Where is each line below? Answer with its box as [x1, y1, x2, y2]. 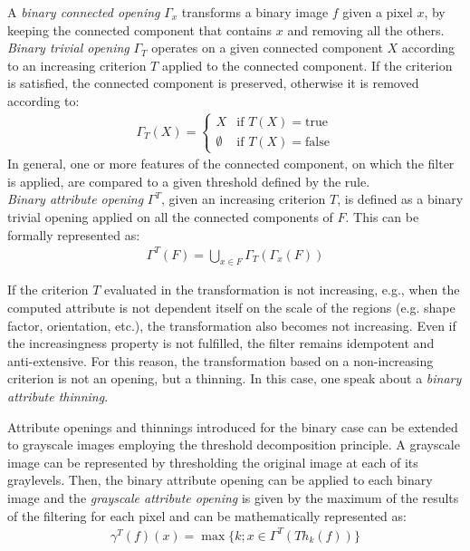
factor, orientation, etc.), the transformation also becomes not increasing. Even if [7, 315, 456, 334]
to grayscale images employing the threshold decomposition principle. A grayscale [7, 435, 460, 454]
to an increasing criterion [7, 55, 147, 74]
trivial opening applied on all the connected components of [7, 207, 333, 226]
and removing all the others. [287, 20, 445, 39]
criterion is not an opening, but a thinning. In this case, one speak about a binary [7, 369, 462, 388]
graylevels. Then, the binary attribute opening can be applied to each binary [7, 470, 433, 489]
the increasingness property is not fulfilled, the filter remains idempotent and [7, 333, 435, 353]
